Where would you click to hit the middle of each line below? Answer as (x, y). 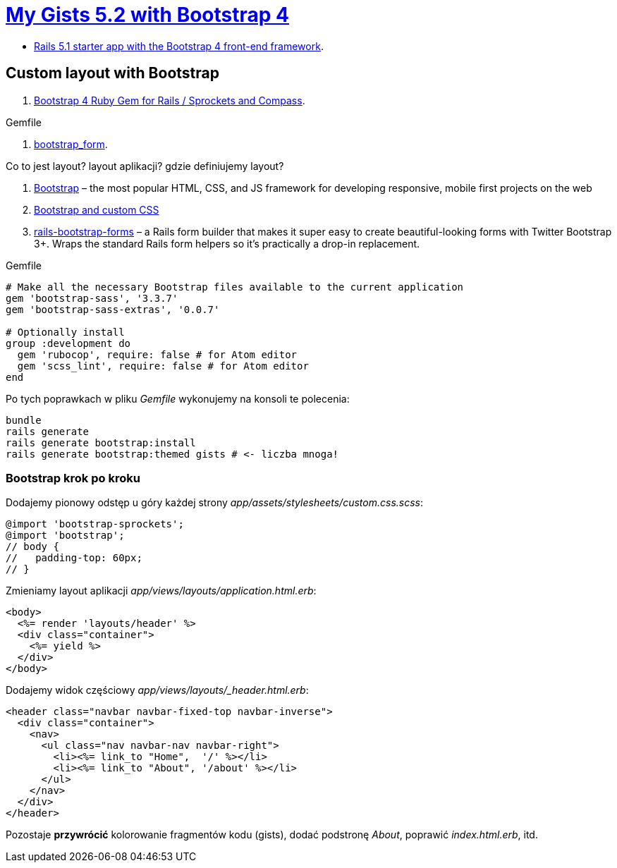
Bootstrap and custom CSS (97, 209)
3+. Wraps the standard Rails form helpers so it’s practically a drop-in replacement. (227, 243)
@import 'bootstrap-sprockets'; (95, 524)
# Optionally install (65, 332)
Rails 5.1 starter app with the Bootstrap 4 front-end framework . (179, 46)
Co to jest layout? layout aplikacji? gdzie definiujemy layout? (145, 166)
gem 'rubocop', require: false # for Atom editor (157, 354)
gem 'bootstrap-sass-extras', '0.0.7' (113, 309)
